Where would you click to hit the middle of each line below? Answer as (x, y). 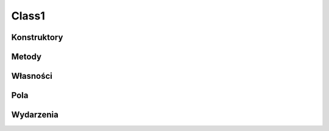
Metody (27, 57)
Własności (32, 76)
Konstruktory (37, 37)
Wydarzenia (35, 115)
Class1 (28, 16)
